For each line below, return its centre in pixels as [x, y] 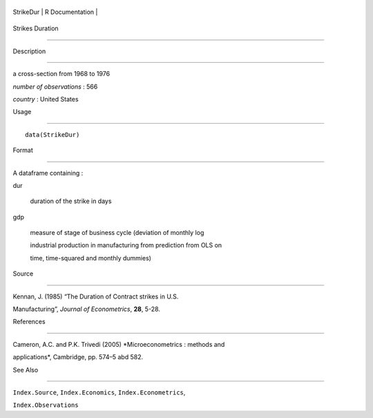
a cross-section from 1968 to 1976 [61, 74]
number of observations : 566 [55, 86]
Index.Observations [46, 405]
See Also [26, 370]
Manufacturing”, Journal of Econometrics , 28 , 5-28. [86, 309]
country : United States [46, 99]
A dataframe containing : [48, 173]
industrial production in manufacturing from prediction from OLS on [126, 245]
